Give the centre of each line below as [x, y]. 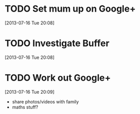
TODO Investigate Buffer [57, 43]
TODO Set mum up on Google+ [70, 9]
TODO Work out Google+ [58, 78]
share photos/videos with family [45, 101]
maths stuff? [25, 107]
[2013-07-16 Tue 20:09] [30, 92]
